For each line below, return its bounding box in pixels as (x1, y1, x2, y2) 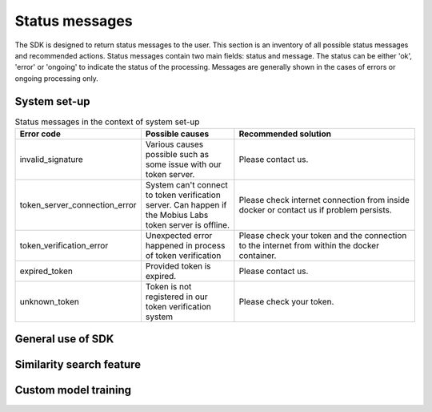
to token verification (145, 189, 222, 200)
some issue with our (145, 159, 222, 170)
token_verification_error (19, 240, 109, 251)
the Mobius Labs (145, 209, 209, 220)
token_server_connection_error (19, 200, 137, 210)
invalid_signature (19, 154, 83, 164)
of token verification (145, 250, 222, 261)
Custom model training (14, 383, 132, 397)
